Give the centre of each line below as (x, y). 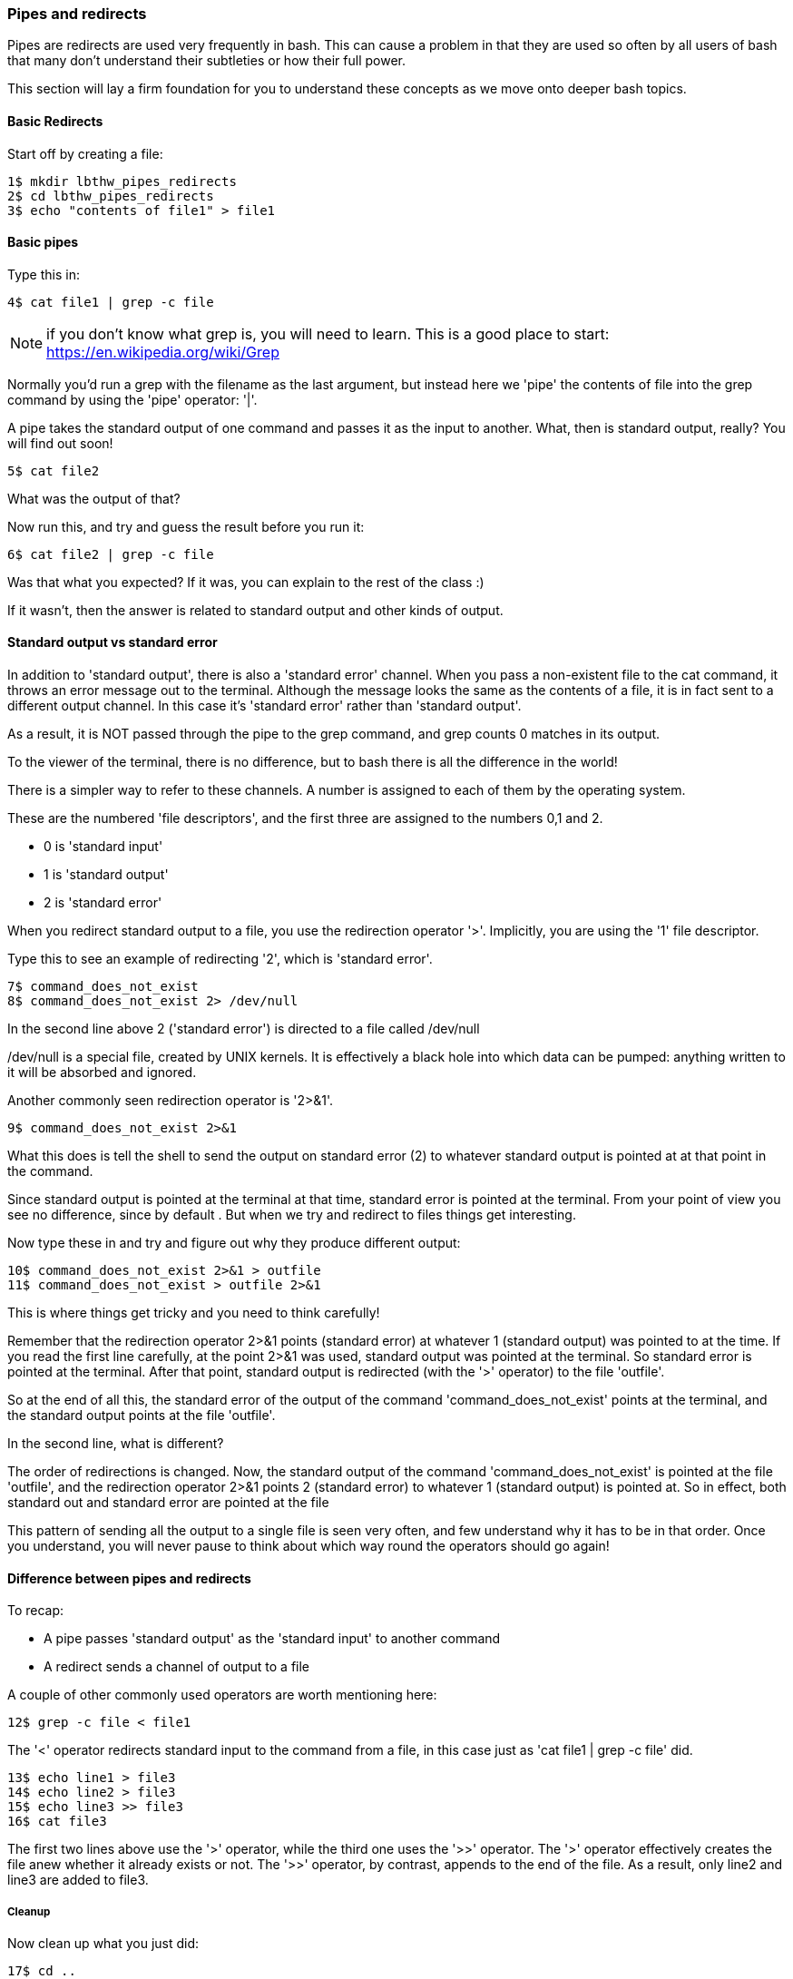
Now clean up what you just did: (103, 1944)
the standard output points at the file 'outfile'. (142, 1416)
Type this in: (44, 274)
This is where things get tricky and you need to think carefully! (194, 1313)
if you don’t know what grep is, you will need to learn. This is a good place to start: (328, 333)
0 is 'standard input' (103, 847)
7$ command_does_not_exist (103, 987)
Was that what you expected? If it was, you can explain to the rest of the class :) (246, 582)
